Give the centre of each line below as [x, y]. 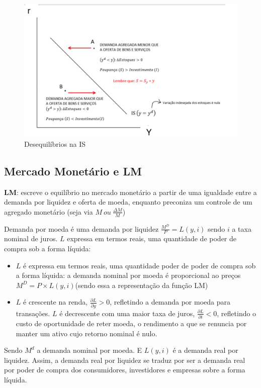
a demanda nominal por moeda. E [90, 350]
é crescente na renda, [56, 302]
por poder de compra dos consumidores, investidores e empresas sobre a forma [125, 370]
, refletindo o [237, 313]
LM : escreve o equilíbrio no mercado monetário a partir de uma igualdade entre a [130, 192]
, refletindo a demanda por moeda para [170, 302]
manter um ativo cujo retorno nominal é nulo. [86, 333]
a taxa [242, 228]
